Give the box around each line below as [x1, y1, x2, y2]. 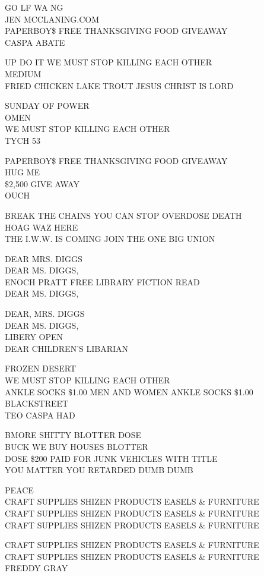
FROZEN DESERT [5, 362, 76, 374]
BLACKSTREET [5, 397, 69, 410]
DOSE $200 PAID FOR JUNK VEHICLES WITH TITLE [5, 452, 218, 464]
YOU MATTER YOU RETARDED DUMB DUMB [5, 464, 193, 476]
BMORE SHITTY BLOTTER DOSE [5, 429, 142, 441]
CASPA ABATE [5, 36, 65, 48]
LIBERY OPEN [5, 331, 63, 343]
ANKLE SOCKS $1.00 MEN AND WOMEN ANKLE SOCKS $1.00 [5, 385, 253, 398]
